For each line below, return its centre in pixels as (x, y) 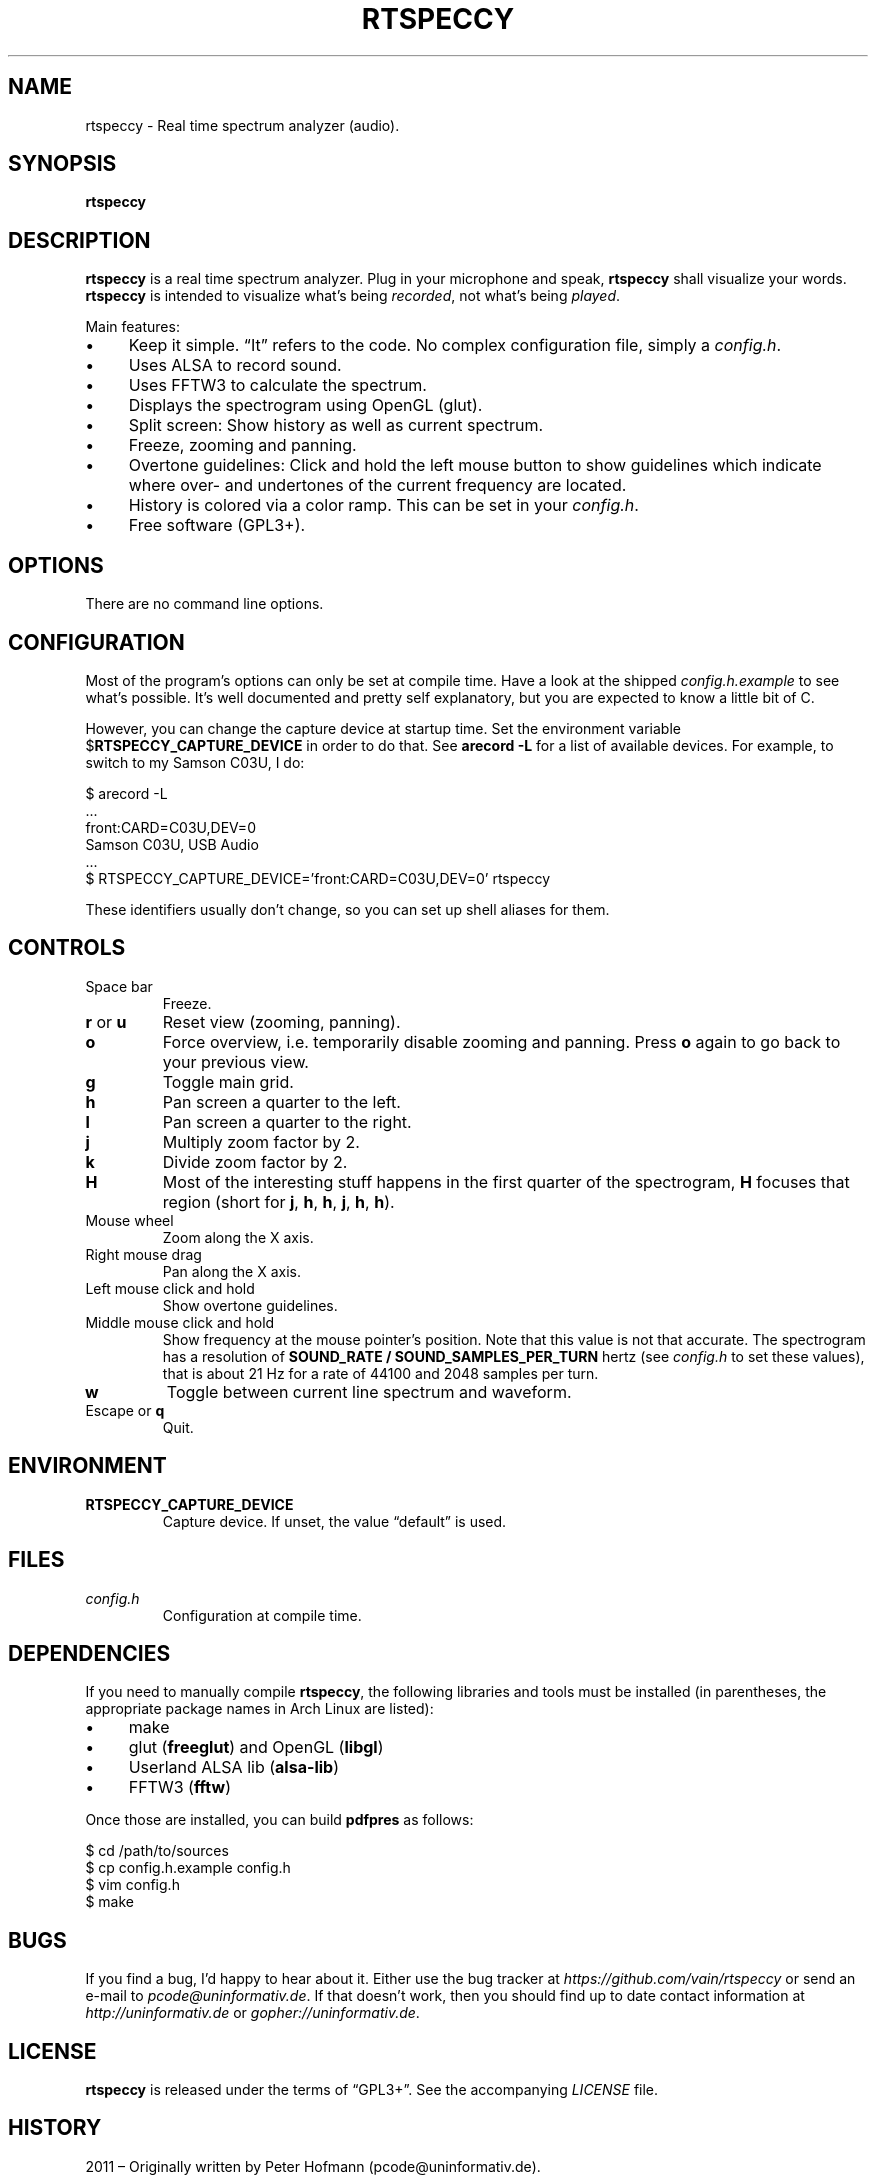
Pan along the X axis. (232, 1271)
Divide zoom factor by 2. (255, 1161)
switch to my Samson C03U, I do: (195, 762)
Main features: (132, 327)
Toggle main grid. (228, 1081)
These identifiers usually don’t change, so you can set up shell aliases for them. (347, 909)
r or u (106, 1021)
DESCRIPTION (79, 240)
